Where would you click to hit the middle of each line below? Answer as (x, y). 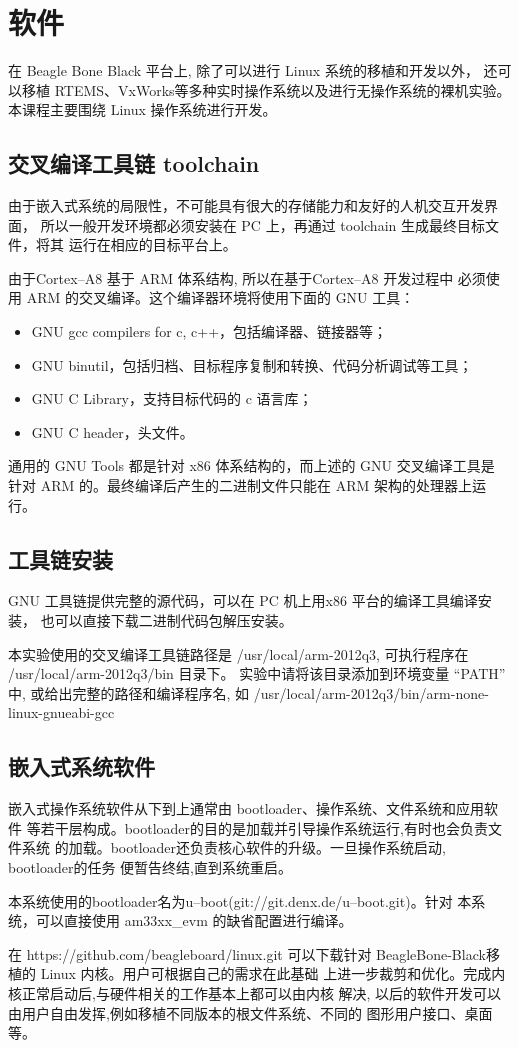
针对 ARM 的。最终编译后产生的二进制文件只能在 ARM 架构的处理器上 (240, 485)
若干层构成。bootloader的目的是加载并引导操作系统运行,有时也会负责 (264, 827)
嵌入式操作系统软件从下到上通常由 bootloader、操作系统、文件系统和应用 (246, 808)
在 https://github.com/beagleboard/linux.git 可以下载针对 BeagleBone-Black (247, 953)
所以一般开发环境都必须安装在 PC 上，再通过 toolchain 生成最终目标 (262, 224)
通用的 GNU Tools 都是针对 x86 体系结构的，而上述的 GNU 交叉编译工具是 (251, 465)
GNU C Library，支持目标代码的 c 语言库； (172, 398)
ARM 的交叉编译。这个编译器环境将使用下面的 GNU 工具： (220, 297)
